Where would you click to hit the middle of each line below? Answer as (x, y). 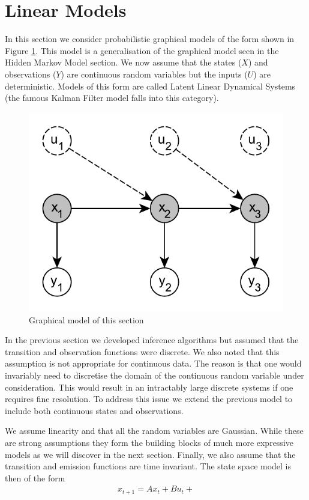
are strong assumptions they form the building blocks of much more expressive (149, 442)
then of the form (35, 477)
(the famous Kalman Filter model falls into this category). (112, 98)
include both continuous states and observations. (94, 410)
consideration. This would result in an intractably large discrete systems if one (149, 387)
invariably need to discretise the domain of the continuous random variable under (154, 375)
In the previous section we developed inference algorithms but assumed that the (152, 340)
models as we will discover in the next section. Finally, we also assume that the (150, 454)
